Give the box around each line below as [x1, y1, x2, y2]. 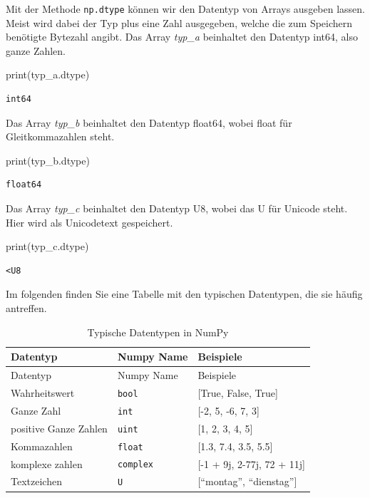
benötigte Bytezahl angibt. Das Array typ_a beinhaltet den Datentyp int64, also [6, 29, 358, 44]
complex [117, 460, 154, 470]
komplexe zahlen [11, 456, 83, 471]
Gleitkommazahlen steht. [6, 129, 115, 144]
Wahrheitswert [11, 385, 75, 400]
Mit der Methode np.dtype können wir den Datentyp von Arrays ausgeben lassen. [6, 1, 366, 16]
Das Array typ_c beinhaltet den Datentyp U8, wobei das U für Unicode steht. [6, 201, 348, 215]
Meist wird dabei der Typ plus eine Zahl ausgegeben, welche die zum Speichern [6, 15, 353, 30]
